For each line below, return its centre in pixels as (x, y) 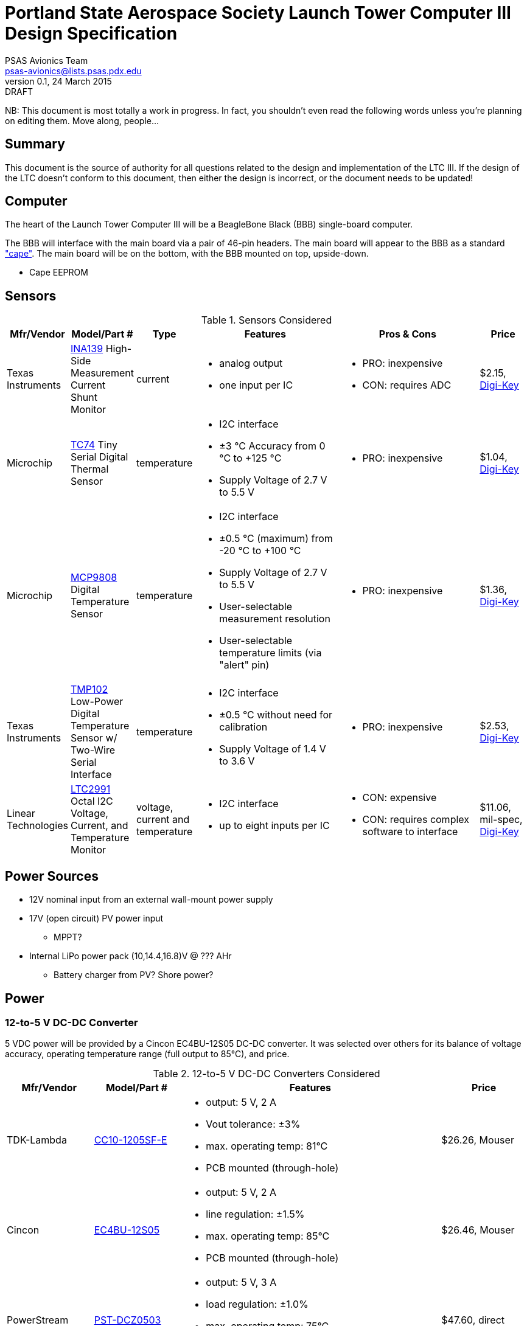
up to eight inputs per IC (274, 826)
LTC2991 (90, 789)
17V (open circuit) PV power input (96, 918)
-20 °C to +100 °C (260, 551)
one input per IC (256, 385)
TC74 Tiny (94, 445)
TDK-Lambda (37, 1140)
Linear (21, 814)
